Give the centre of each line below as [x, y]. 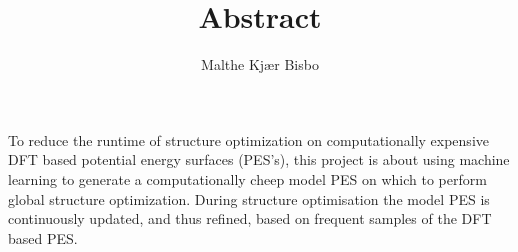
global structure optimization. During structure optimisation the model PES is [249, 198]
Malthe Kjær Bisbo [260, 64]
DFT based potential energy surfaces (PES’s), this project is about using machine [259, 159]
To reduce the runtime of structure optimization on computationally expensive [248, 139]
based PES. [43, 237]
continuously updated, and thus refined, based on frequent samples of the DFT [250, 218]
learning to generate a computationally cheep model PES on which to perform [247, 178]
